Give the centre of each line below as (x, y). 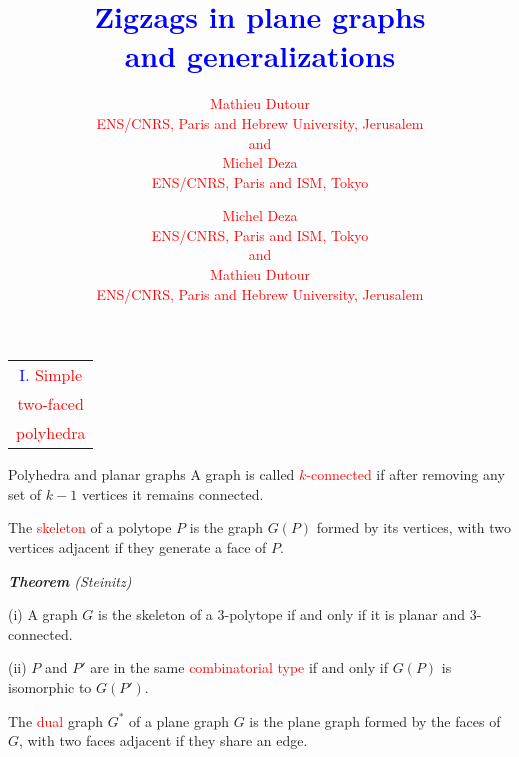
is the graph (226, 527)
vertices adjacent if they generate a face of (137, 547)
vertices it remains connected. (172, 493)
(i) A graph (43, 614)
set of (25, 493)
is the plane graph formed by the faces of (375, 720)
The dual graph (55, 720)
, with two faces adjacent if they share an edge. (163, 740)
